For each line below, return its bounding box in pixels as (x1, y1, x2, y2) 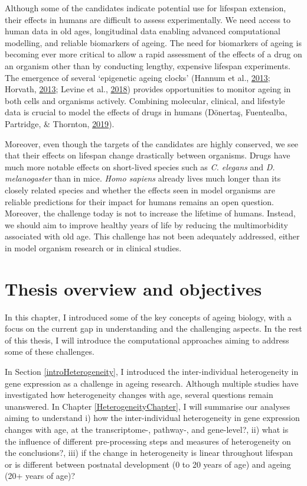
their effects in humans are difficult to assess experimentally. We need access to (5, 13, 291, 25)
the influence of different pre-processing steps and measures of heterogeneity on (5, 435, 291, 447)
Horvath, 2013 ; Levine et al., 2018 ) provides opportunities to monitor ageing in (5, 83, 291, 95)
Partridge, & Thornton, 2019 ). (5, 117, 115, 129)
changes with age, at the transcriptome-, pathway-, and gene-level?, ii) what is (5, 423, 289, 435)
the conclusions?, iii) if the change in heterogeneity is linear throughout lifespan (5, 446, 293, 459)
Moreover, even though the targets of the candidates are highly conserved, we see (5, 137, 299, 150)
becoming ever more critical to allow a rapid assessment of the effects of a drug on (5, 48, 302, 60)
